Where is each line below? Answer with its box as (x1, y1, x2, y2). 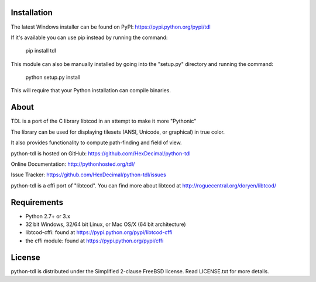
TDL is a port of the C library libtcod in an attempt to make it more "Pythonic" (11, 117, 197, 125)
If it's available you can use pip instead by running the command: (11, 34, 168, 41)
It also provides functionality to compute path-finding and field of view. (11, 139, 182, 146)
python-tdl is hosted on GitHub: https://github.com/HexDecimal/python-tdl (11, 149, 191, 157)
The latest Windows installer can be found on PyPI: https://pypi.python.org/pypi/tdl (11, 23, 211, 30)
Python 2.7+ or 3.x (25, 213, 70, 220)
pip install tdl (25, 47, 57, 54)
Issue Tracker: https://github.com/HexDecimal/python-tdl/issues (11, 171, 166, 178)
